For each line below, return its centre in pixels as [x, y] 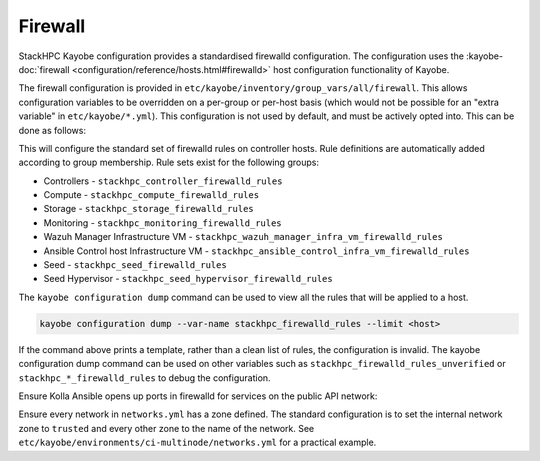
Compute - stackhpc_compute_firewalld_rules [151, 195]
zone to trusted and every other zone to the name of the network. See [166, 428]
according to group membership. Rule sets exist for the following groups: [169, 162]
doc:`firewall [44, 69]
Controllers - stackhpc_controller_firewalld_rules [163, 181]
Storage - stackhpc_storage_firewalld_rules [148, 209]
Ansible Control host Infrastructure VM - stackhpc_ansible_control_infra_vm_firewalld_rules [256, 251]
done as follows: [52, 130]
